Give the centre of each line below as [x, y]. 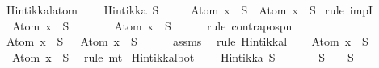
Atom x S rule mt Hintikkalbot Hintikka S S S [183, 56]
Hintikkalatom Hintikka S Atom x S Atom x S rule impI [189, 10]
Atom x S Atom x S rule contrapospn [152, 25]
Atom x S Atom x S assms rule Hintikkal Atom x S [187, 41]
